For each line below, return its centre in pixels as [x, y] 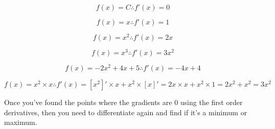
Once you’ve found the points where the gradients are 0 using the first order [123, 102]
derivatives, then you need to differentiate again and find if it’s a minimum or [126, 112]
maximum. [21, 122]
